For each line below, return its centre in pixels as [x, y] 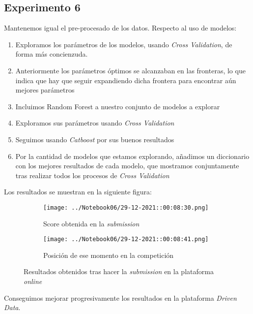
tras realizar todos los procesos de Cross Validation [92, 175]
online [33, 281]
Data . [12, 307]
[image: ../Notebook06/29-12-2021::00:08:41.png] [126, 239]
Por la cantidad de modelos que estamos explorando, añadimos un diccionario [132, 156]
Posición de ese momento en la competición [109, 255]
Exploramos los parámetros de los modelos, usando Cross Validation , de [124, 44]
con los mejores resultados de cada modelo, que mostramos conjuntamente [127, 166]
